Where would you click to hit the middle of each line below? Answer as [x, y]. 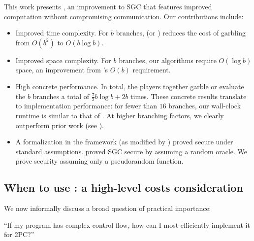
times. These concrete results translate [189, 96]
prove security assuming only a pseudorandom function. [99, 161]
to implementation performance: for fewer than [86, 106]
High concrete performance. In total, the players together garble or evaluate [130, 86]
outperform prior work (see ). [60, 125]
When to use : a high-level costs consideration [124, 188]
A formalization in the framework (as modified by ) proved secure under [124, 142]
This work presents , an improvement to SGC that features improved [108, 6]
